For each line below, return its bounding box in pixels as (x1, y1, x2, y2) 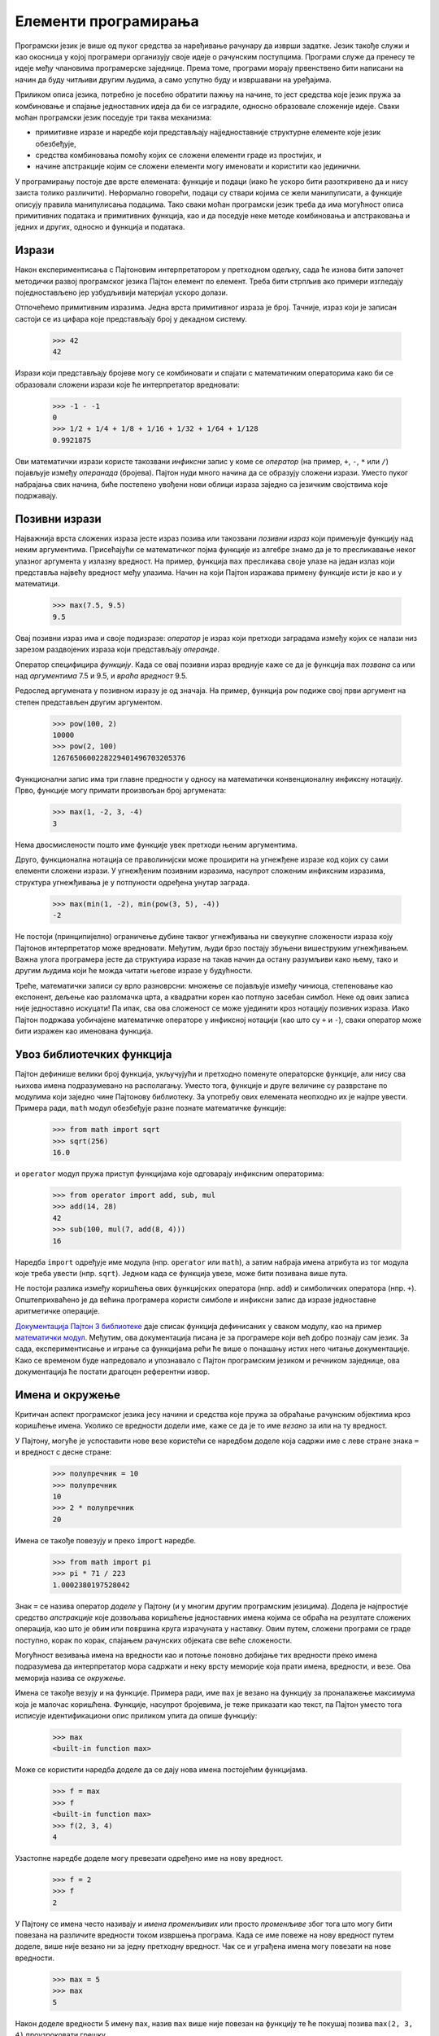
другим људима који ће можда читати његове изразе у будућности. (15, 966, 253, 976)
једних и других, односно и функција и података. (15, 222, 185, 232)
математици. (15, 579, 60, 589)
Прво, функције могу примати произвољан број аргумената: (15, 786, 227, 796)
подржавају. (15, 490, 59, 500)
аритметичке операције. (15, 1306, 101, 1316)
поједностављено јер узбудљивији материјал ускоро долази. (15, 287, 228, 297)
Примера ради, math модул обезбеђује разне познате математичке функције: (15, 1104, 287, 1113)
